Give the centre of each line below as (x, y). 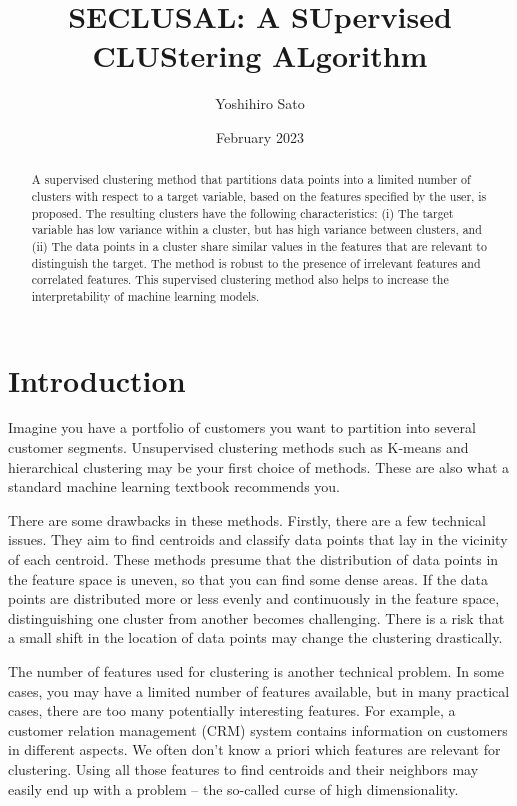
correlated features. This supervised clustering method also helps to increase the (240, 279)
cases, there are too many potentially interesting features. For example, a (232, 710)
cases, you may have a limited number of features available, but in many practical (259, 690)
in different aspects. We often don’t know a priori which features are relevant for (254, 749)
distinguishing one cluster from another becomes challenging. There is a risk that (256, 617)
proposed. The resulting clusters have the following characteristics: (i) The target (242, 212)
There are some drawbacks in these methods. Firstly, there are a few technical (247, 519)
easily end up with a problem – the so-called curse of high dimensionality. (233, 788)
